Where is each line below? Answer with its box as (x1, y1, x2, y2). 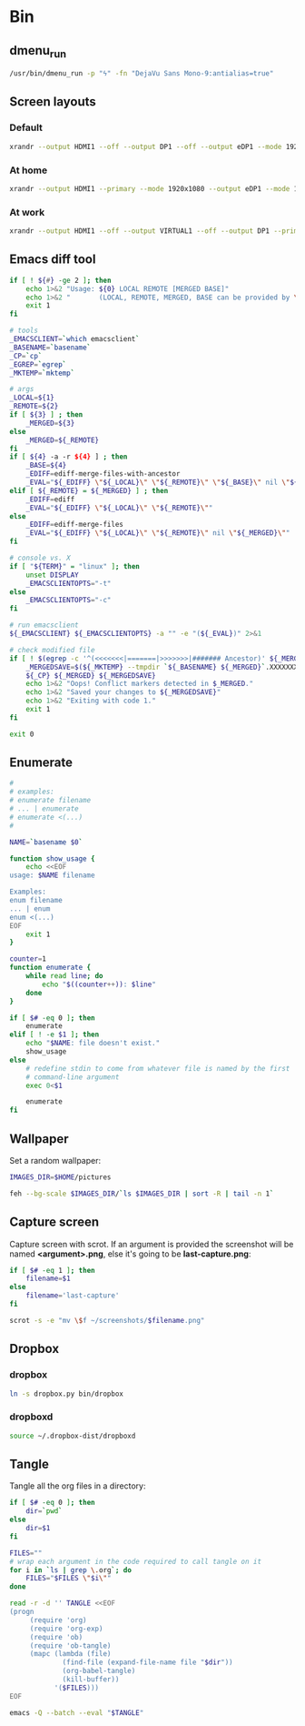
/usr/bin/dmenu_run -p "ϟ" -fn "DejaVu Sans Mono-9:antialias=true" (9, 69, 274, 78)
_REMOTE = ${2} (9, 402, 59, 411)
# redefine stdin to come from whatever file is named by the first (25, 1064, 290, 1073)
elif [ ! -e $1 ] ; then (9, 1030, 100, 1039)
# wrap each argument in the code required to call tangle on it (9, 1557, 261, 1566)
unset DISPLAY (25, 570, 79, 580)
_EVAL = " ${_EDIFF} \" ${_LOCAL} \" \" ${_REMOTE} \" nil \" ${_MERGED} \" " (25, 529, 290, 538)
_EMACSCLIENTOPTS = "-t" (25, 579, 112, 588)
